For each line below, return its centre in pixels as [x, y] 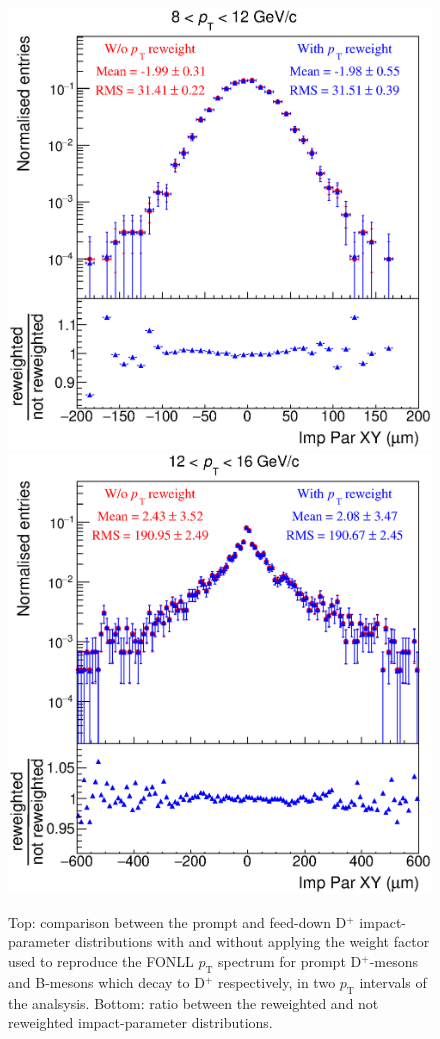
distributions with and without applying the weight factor [252, 941]
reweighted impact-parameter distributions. [140, 1022]
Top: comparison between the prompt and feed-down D [177, 921]
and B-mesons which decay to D [106, 981]
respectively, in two [276, 981]
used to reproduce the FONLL [101, 960]
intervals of [393, 981]
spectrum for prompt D [290, 960]
